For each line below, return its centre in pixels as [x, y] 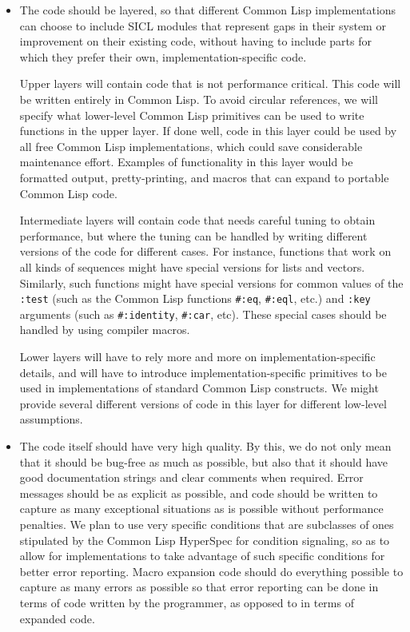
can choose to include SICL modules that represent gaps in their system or [203, 25]
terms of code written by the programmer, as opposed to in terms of [187, 602]
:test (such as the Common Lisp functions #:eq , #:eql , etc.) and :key [195, 298]
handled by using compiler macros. [105, 330]
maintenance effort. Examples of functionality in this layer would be [186, 162]
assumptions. [51, 419]
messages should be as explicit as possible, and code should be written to [199, 493]
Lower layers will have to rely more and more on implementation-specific [197, 356]
